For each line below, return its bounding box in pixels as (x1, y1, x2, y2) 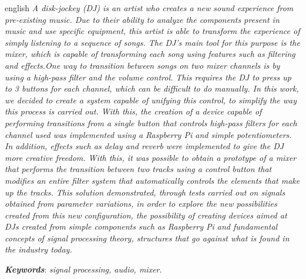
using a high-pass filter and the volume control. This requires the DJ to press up (5, 70, 291, 83)
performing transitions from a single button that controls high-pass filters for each (5, 116, 297, 129)
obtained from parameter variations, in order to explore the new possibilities (5, 197, 277, 210)
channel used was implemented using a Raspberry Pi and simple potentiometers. (5, 128, 292, 140)
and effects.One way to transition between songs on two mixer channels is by (5, 59, 280, 71)
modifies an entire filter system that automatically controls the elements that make (5, 174, 300, 186)
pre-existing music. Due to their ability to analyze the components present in (5, 13, 280, 25)
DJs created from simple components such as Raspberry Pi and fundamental (5, 220, 278, 233)
